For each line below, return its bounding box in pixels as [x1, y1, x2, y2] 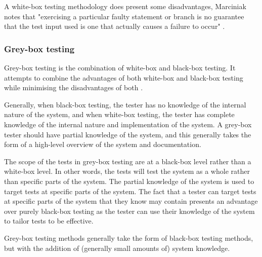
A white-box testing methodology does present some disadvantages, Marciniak [4, 1, 246, 11]
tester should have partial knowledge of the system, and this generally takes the [4, 129, 251, 139]
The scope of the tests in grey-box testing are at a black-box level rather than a [4, 156, 251, 166]
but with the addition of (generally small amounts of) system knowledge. [4, 242, 230, 253]
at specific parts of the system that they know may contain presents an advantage [4, 196, 258, 206]
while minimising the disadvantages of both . [4, 82, 143, 93]
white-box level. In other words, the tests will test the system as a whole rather [4, 166, 250, 176]
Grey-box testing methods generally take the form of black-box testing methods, [4, 232, 253, 243]
